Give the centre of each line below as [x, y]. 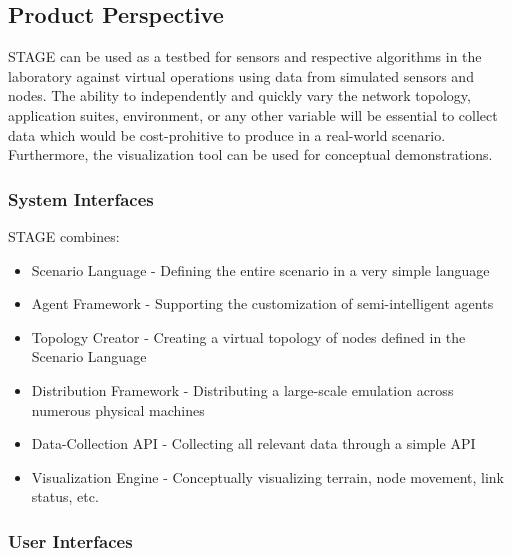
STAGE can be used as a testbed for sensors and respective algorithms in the [245, 56]
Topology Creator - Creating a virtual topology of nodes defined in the [248, 336]
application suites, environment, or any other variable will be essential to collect [253, 114]
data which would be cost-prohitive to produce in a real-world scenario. [227, 134]
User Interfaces [70, 540]
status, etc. [65, 496]
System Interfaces [81, 198]
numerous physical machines [118, 409]
